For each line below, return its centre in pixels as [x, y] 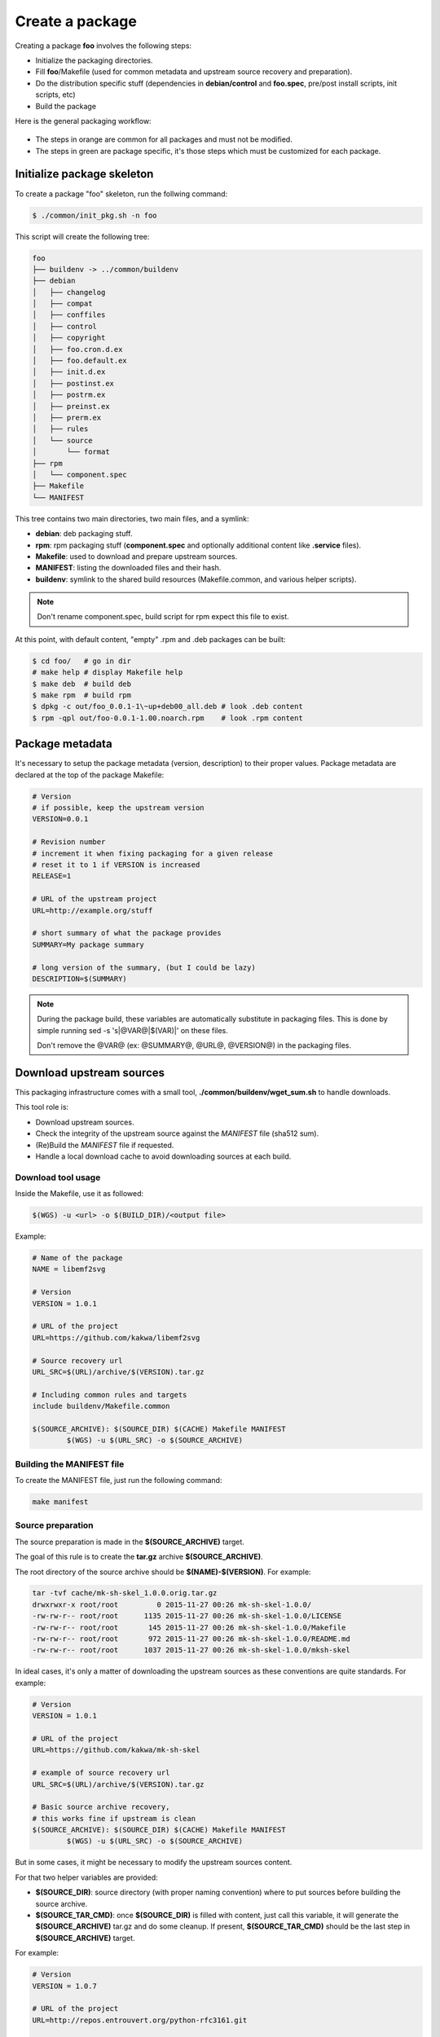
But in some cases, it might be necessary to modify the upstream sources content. [154, 1863]
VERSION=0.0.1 [60, 819]
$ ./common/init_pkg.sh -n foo [95, 215]
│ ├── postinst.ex [73, 383]
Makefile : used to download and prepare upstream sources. [136, 556]
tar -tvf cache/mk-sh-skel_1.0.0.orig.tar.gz [125, 1593]
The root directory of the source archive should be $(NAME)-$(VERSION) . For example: [163, 1572]
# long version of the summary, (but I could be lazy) [144, 967]
